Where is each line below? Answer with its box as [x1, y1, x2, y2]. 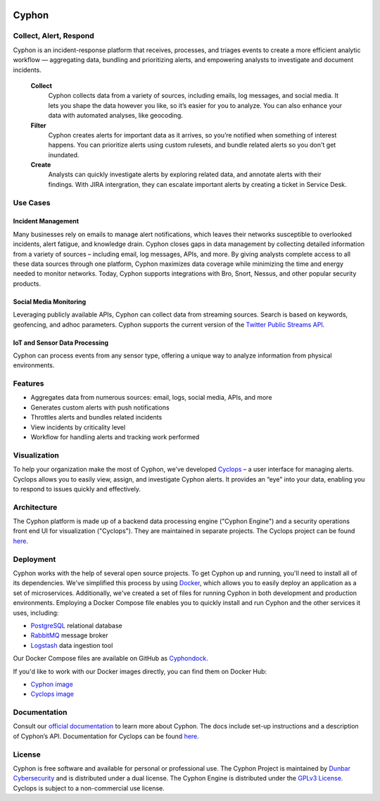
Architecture [13, 502, 58, 512]
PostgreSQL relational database [30, 621, 122, 630]
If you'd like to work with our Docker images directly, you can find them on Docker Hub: [13, 667, 267, 675]
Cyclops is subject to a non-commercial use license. [13, 783, 165, 793]
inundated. [48, 150, 80, 159]
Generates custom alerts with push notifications [30, 403, 170, 412]
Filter [30, 121, 47, 130]
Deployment [13, 554, 56, 564]
